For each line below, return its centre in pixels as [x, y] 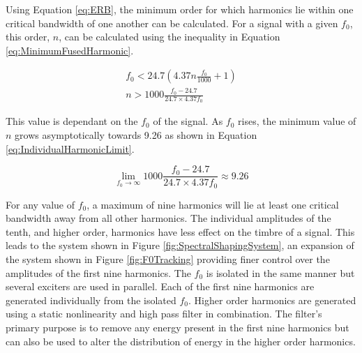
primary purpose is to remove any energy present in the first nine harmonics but [178, 328]
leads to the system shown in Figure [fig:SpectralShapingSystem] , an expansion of [180, 245]
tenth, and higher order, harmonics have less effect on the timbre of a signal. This [180, 231]
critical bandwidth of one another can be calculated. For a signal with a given [172, 23]
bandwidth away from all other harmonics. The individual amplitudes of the [168, 218]
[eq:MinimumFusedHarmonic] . [70, 50]
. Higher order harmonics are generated [272, 300]
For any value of [40, 204]
